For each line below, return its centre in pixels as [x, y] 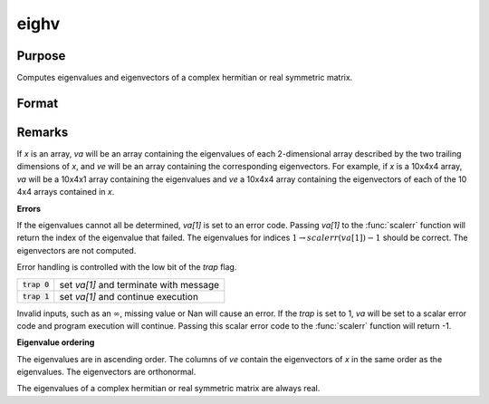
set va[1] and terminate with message [139, 284]
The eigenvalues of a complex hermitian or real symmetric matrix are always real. [168, 389]
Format [38, 103]
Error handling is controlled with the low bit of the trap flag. [127, 267]
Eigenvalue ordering [56, 342]
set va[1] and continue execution [129, 296]
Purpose [41, 56]
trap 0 [36, 284]
